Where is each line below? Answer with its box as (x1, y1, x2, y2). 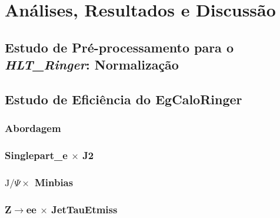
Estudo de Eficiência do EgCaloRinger (5, 90, 242, 108)
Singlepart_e (5, 148, 68, 163)
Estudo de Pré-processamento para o (5, 38, 234, 56)
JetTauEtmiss (51, 202, 118, 216)
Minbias (34, 174, 74, 189)
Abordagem (5, 121, 61, 136)
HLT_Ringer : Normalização (5, 55, 179, 74)
